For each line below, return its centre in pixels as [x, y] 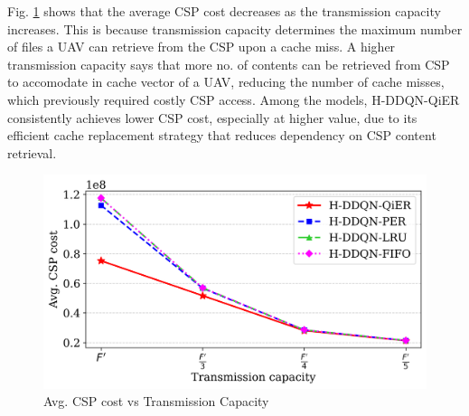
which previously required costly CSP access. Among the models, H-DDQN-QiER [234, 99]
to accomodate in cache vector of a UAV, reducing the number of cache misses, [226, 82]
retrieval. [32, 152]
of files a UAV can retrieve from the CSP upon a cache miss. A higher [202, 47]
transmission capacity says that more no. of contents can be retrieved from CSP [229, 64]
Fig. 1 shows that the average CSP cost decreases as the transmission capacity [224, 11]
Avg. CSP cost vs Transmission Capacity [156, 401]
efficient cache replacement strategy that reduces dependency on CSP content [222, 135]
